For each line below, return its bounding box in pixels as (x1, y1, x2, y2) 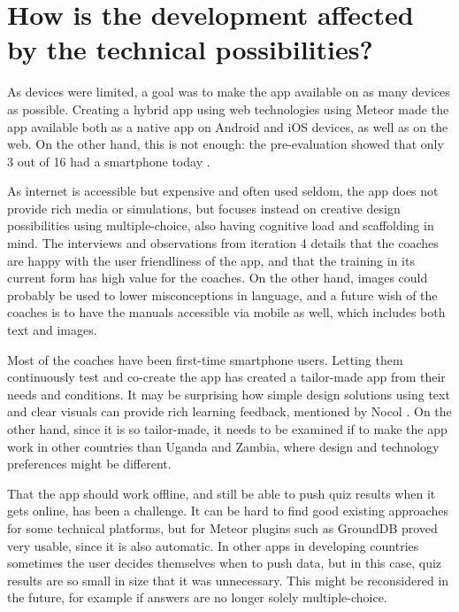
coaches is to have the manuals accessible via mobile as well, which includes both (7, 303, 446, 321)
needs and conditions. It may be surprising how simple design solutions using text (7, 384, 450, 403)
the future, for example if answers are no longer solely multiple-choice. (7, 588, 387, 607)
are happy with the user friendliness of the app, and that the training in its (7, 251, 415, 269)
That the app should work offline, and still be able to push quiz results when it (7, 484, 436, 502)
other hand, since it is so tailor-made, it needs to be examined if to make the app (7, 420, 448, 438)
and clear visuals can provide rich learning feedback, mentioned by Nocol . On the (7, 402, 452, 421)
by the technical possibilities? (7, 31, 373, 67)
